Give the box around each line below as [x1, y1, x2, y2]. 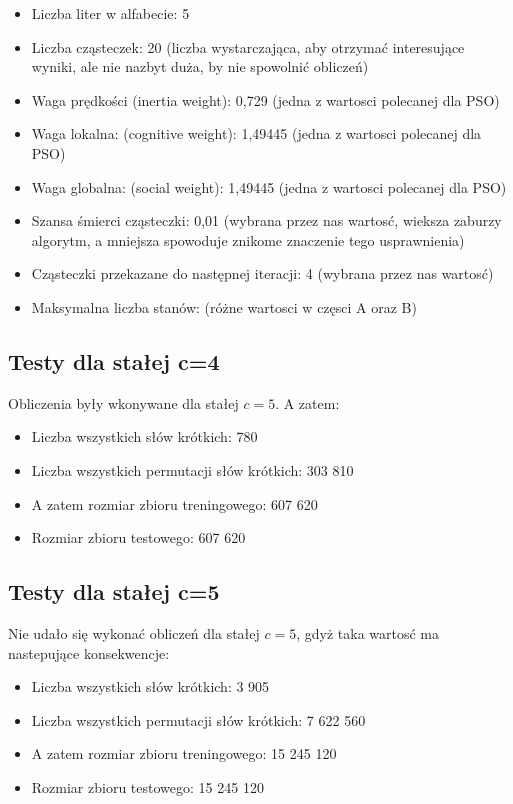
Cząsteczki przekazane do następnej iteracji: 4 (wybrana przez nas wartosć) [31, 263, 494, 284]
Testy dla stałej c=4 [8, 345, 220, 376]
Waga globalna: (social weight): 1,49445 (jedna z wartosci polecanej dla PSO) [31, 176, 507, 197]
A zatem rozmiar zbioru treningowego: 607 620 [31, 493, 318, 514]
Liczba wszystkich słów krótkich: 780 [31, 426, 258, 447]
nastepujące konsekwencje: [8, 642, 170, 663]
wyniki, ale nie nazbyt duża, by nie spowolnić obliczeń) [31, 56, 369, 77]
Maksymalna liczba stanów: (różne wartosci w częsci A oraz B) [31, 296, 417, 317]
